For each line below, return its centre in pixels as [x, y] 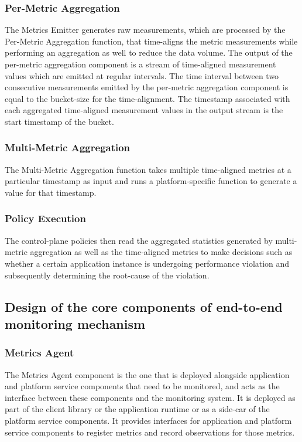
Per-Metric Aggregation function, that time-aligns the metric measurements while [151, 41]
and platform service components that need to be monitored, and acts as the [142, 386]
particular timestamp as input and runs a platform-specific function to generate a [151, 181]
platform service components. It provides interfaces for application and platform [148, 420]
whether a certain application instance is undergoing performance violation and [147, 263]
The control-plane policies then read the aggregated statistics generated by [139, 240]
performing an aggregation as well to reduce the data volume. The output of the [149, 52]
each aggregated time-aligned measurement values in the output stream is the [144, 110]
